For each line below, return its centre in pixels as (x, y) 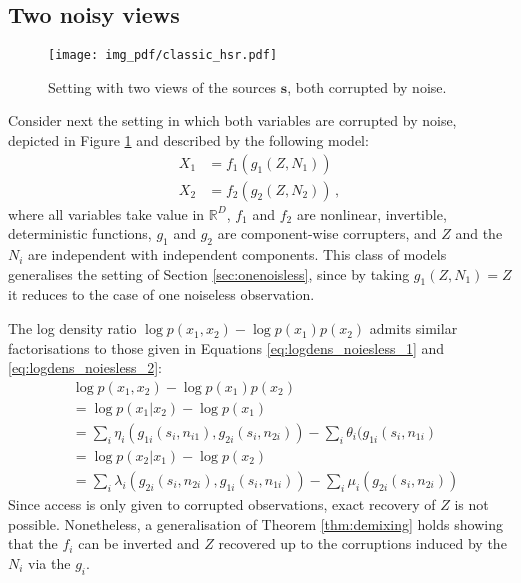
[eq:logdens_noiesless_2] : (85, 367)
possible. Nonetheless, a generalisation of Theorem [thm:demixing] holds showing (255, 523)
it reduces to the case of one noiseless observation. (161, 294)
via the (49, 562)
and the (479, 233)
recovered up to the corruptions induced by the (362, 543)
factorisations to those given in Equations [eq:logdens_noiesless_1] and (226, 347)
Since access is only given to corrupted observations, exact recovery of (222, 504)
